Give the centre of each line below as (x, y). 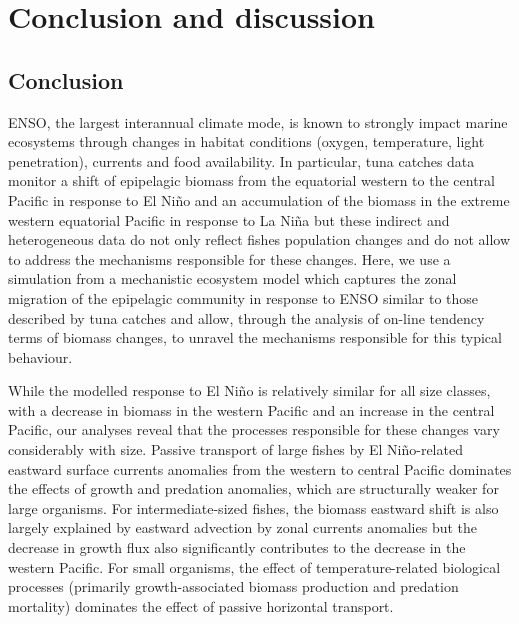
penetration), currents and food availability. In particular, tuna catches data (241, 160)
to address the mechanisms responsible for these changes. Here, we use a (229, 258)
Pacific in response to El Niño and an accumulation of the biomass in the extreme (259, 199)
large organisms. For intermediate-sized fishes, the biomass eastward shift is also (253, 507)
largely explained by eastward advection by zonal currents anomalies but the (242, 527)
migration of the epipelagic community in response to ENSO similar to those (243, 297)
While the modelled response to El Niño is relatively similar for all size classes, (249, 390)
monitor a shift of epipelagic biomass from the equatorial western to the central (251, 180)
